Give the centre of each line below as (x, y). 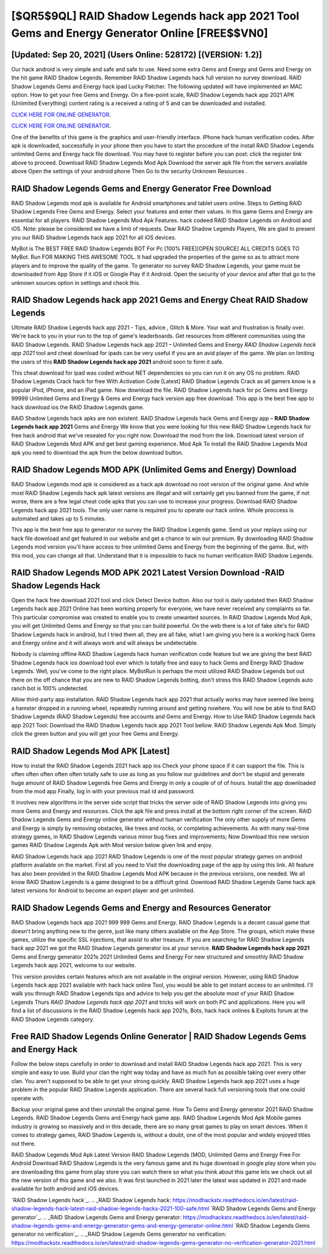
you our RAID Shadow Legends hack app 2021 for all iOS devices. (94, 237)
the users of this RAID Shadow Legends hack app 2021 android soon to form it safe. (117, 362)
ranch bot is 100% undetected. (50, 688)
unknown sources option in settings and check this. (76, 283)
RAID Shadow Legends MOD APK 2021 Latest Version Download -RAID (148, 573)
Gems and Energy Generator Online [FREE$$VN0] (140, 33)
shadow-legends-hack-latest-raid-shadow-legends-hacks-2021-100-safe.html (110, 1209)
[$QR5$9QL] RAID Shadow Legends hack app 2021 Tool (155, 16)
